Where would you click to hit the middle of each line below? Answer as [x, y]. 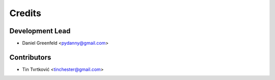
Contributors [30, 57]
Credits [25, 13]
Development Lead [40, 31]
